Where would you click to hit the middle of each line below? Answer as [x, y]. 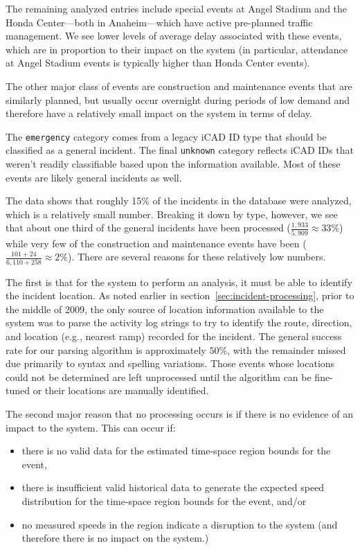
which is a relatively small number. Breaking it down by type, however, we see [172, 214]
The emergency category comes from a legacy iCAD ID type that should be [166, 136]
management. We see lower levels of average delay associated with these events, [174, 36]
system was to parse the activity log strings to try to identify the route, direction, [179, 322]
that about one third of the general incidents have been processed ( [148, 228]
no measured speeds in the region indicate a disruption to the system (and [180, 524]
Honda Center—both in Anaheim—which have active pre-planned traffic [159, 22]
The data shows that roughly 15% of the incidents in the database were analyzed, [179, 201]
